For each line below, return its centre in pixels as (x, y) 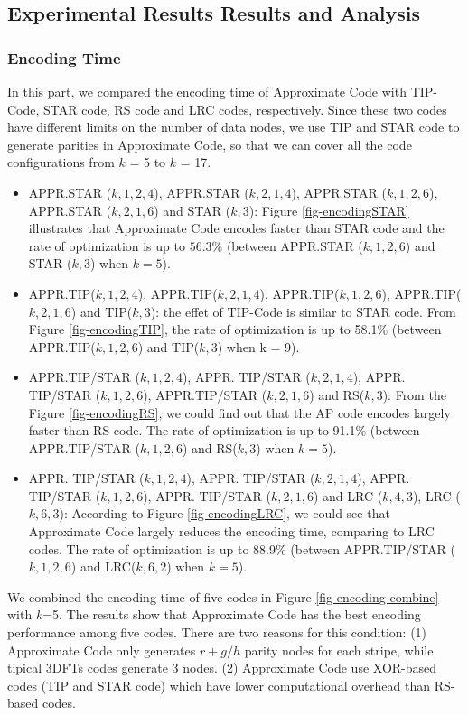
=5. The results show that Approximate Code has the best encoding (232, 614)
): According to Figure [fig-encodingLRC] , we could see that (225, 513)
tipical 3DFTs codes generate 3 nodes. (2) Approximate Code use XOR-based (222, 668)
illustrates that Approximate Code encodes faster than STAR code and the (236, 228)
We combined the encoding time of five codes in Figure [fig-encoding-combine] (223, 596)
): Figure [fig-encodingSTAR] (329, 210)
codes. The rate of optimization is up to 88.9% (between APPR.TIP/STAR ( (242, 548)
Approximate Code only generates (102, 650)
